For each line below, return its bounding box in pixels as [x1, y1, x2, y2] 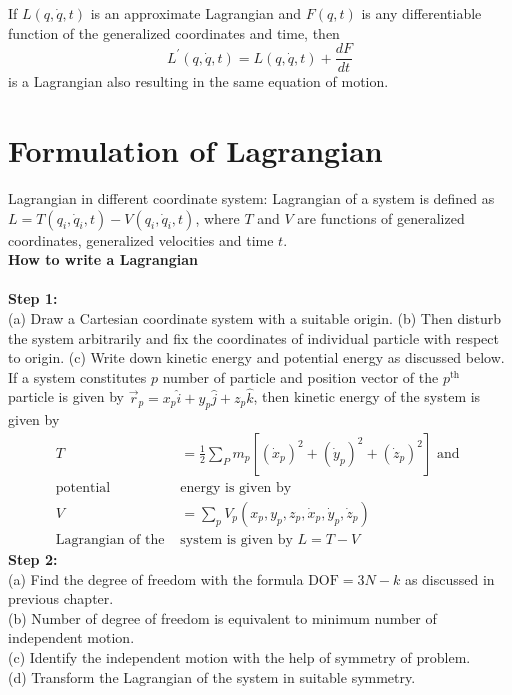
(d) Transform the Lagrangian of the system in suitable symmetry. [8, 666, 416, 687]
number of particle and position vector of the [162, 366, 439, 387]
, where [195, 207, 240, 228]
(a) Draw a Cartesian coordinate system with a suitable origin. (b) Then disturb [8, 307, 502, 328]
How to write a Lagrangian [8, 249, 199, 270]
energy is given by [180, 480, 292, 495]
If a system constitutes [8, 366, 147, 387]
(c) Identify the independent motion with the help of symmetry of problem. [8, 647, 471, 668]
